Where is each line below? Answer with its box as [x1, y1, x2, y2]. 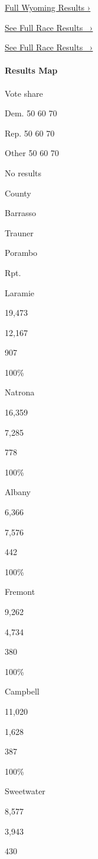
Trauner [5, 226, 34, 239]
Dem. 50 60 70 [5, 107, 57, 119]
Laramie [5, 286, 35, 299]
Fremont [5, 585, 35, 598]
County [5, 186, 31, 199]
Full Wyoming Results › [5, 1, 91, 13]
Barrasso [5, 207, 36, 219]
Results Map [5, 64, 58, 77]
